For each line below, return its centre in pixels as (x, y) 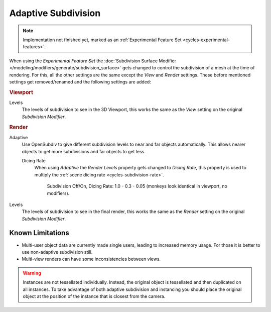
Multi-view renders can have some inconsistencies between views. (91, 259)
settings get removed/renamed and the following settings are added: (80, 82)
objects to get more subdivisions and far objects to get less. (84, 151)
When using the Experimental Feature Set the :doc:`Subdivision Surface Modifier (93, 61)
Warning (32, 273)
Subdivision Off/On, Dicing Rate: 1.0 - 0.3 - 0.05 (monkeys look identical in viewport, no (137, 186)
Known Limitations (39, 233)
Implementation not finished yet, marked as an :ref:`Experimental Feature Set (102, 40)
